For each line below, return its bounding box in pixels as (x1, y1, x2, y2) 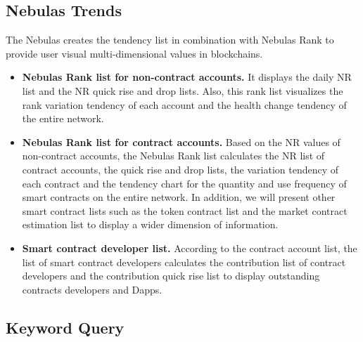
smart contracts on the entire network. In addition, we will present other (22, 190, 336, 204)
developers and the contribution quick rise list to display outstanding (22, 268, 320, 283)
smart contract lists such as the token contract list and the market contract (22, 203, 348, 218)
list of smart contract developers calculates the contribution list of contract (22, 254, 346, 269)
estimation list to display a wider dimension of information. (22, 217, 279, 232)
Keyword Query (6, 316, 125, 338)
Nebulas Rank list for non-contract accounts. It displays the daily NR (22, 70, 352, 84)
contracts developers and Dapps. (22, 282, 163, 296)
